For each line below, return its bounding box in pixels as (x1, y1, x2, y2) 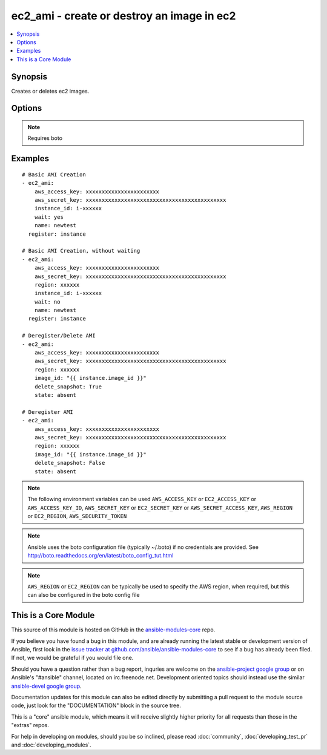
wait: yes (34, 213, 64, 221)
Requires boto (27, 135, 63, 142)
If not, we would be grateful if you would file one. (11, 654, 134, 662)
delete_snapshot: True (34, 383, 102, 390)
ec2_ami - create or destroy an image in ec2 (11, 9, 236, 22)
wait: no (34, 298, 61, 305)
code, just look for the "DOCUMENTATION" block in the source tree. (11, 702, 181, 709)
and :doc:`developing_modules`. (11, 741, 91, 748)
